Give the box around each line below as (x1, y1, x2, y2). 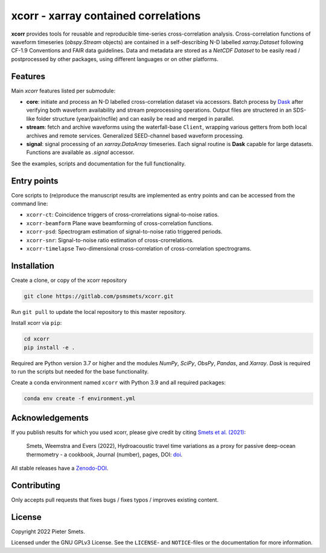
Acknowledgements (11, 412, 89, 423)
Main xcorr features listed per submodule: (11, 87, 116, 94)
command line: (11, 200, 48, 208)
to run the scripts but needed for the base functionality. (11, 368, 149, 376)
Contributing (11, 480, 60, 490)
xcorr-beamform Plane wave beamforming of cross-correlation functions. (26, 219, 214, 226)
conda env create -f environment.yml (24, 395, 136, 402)
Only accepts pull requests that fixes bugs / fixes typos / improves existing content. (11, 496, 219, 503)
